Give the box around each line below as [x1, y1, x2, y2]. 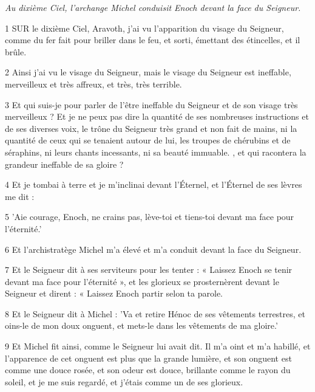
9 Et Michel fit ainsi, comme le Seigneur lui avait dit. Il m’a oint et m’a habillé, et [5, 340, 311, 352]
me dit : [5, 190, 35, 202]
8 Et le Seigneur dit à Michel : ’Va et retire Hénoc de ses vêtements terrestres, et [5, 307, 305, 320]
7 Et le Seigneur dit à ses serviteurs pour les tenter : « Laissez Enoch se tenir [5, 263, 293, 276]
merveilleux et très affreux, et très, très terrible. [5, 77, 182, 90]
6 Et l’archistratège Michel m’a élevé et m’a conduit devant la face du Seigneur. [5, 242, 302, 255]
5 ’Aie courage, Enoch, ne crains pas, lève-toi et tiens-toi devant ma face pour [5, 210, 294, 223]
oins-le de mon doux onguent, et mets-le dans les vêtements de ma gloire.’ [5, 319, 278, 332]
